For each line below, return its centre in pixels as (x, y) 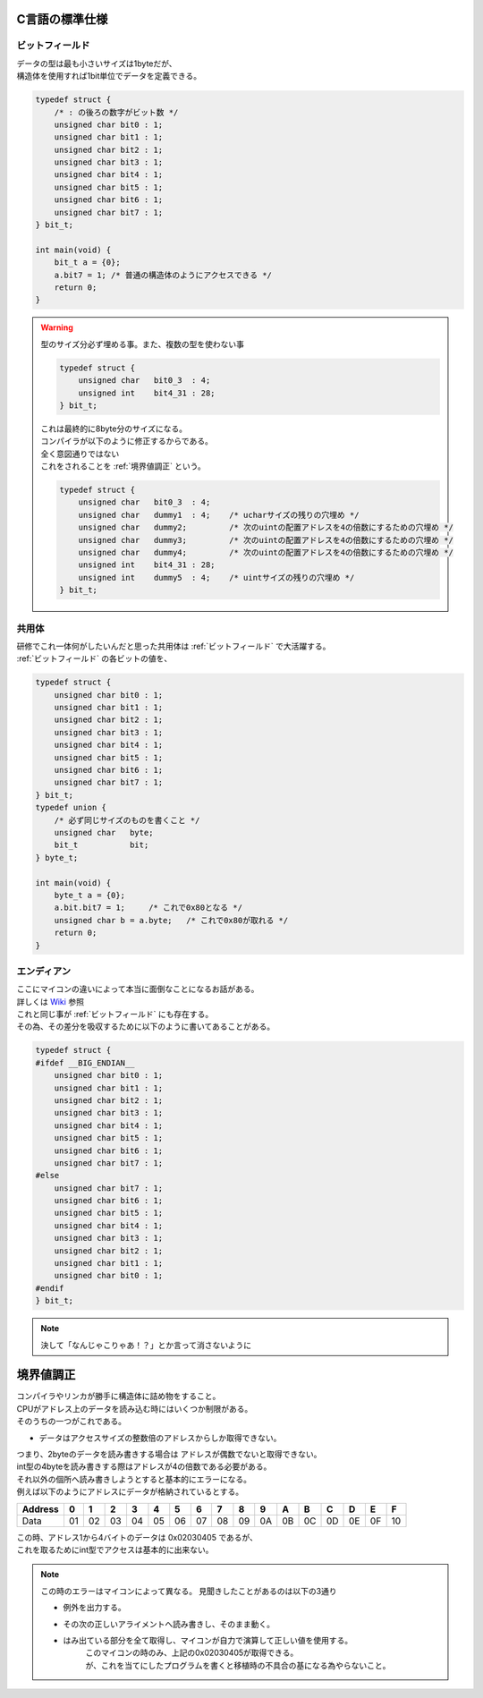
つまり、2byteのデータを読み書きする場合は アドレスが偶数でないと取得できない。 (169, 1455)
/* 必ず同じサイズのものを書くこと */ (127, 820)
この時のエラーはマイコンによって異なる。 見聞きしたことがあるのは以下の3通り (189, 1591)
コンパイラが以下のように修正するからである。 (127, 441)
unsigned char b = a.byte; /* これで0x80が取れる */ (171, 920)
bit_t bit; (102, 845)
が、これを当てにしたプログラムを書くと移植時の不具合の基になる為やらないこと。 (238, 1665)
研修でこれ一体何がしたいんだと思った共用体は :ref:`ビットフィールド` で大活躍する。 (174, 646)
